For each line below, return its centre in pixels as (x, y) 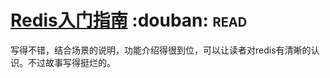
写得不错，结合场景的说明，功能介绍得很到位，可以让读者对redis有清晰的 (161, 50)
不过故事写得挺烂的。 (71, 62)
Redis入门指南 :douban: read (129, 20)
